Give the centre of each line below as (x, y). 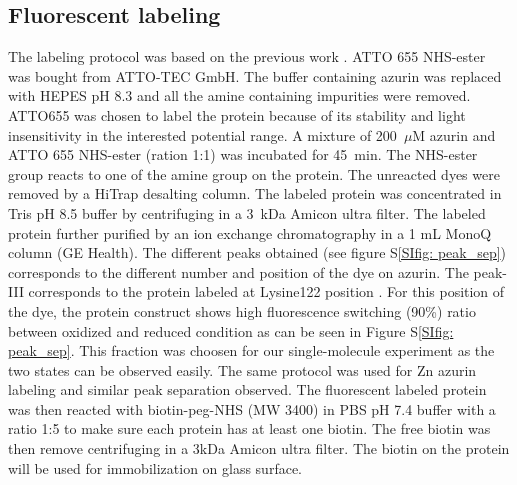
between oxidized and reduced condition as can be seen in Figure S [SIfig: (231, 330)
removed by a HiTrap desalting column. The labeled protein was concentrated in (255, 193)
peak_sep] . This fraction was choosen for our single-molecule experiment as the (251, 350)
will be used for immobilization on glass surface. (155, 467)
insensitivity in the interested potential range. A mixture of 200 (202, 134)
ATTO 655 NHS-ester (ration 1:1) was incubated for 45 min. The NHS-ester (243, 154)
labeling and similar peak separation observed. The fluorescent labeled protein (247, 389)
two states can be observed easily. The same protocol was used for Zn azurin (242, 369)
